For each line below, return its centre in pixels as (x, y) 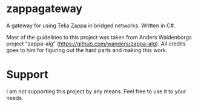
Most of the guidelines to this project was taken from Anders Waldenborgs (99, 37)
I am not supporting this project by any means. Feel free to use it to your (96, 91)
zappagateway (45, 9)
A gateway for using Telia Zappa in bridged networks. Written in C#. (91, 25)
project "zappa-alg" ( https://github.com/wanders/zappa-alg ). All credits (96, 44)
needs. (15, 98)
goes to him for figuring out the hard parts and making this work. (87, 50)
